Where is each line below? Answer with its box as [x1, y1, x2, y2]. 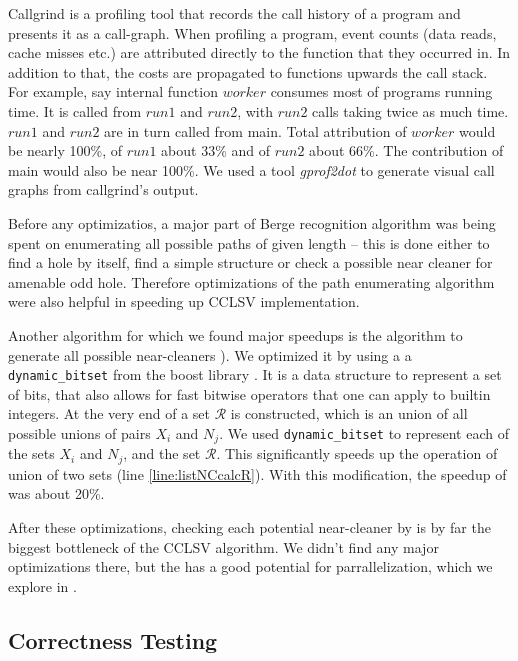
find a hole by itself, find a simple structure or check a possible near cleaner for [8, 252, 493, 273]
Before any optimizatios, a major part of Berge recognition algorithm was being [8, 212, 496, 233]
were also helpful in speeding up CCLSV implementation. [8, 291, 360, 312]
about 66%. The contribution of [309, 140, 504, 161]
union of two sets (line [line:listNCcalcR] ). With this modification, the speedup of [8, 463, 507, 484]
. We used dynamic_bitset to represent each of [219, 422, 509, 443]
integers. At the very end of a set [8, 403, 211, 424]
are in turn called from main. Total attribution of [104, 120, 407, 141]
